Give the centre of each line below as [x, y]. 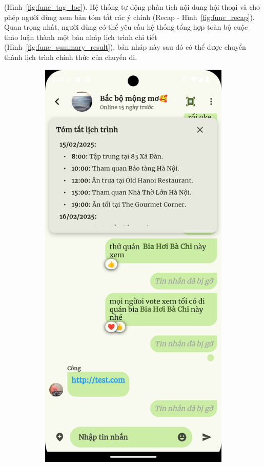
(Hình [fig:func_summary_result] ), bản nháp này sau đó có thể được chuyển [125, 47]
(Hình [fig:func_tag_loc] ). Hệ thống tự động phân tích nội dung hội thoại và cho [132, 7]
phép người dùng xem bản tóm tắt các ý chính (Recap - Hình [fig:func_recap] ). [129, 17]
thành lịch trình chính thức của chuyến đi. [71, 57]
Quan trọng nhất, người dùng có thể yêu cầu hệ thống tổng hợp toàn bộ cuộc [126, 27]
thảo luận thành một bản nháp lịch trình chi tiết [81, 37]
